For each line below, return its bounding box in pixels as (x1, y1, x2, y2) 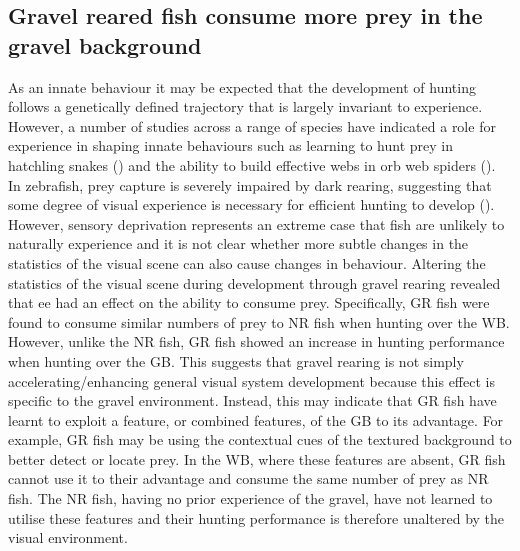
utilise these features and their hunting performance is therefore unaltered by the (8, 507, 505, 528)
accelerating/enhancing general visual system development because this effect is (8, 370, 495, 391)
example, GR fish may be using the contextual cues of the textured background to (8, 429, 512, 450)
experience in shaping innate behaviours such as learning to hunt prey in (8, 135, 454, 156)
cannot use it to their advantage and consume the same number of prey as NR (8, 468, 489, 489)
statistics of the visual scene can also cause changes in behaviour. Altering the (8, 252, 486, 273)
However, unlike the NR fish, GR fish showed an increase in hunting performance (8, 331, 505, 352)
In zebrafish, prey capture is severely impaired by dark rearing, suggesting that (8, 174, 492, 195)
